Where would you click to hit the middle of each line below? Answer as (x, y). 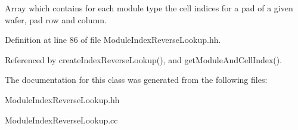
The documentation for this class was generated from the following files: (136, 80)
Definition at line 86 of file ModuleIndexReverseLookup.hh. (113, 40)
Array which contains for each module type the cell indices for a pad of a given (149, 8)
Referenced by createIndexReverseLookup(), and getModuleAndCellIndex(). (144, 59)
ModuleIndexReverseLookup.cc (61, 120)
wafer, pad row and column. (56, 19)
